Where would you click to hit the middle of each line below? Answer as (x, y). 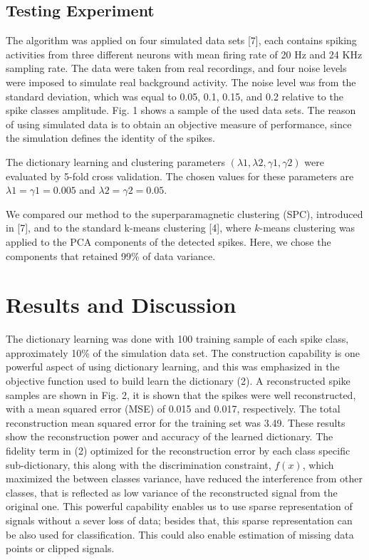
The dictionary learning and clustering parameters (115, 161)
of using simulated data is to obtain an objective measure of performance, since (179, 124)
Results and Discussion (121, 305)
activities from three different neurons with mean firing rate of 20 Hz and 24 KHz (184, 54)
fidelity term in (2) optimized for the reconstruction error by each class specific (178, 450)
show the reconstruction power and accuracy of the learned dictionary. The (170, 436)
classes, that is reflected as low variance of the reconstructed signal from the (172, 492)
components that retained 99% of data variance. (111, 255)
